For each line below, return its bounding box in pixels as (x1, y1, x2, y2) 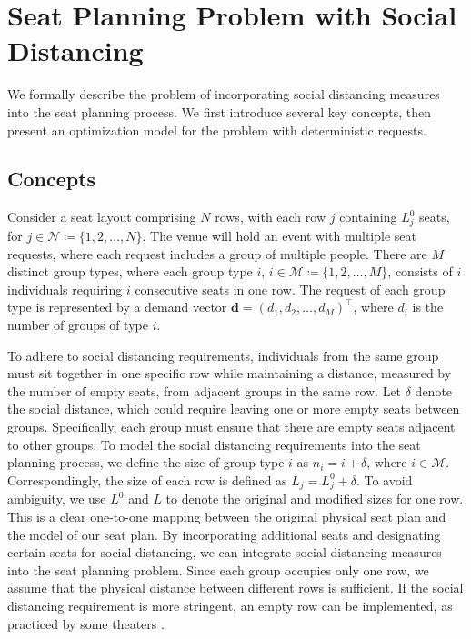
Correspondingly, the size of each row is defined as (7, 470, 287, 489)
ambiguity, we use (7, 489, 106, 508)
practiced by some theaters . (7, 614, 165, 633)
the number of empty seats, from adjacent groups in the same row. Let (7, 381, 402, 400)
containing (339, 207, 397, 226)
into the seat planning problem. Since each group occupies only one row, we (7, 560, 429, 579)
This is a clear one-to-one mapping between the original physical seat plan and (7, 507, 446, 526)
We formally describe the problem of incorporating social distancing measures (7, 85, 440, 104)
